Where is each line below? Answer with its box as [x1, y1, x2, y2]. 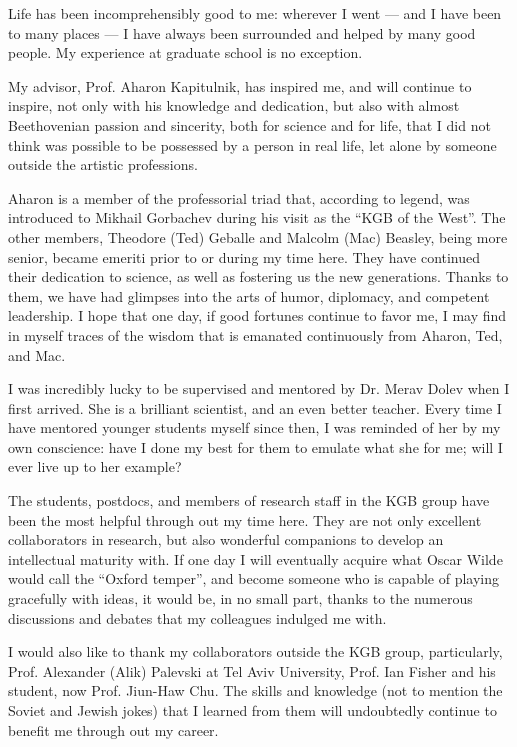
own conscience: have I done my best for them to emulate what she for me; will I [8, 436, 503, 457]
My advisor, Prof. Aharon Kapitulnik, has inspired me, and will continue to [8, 75, 472, 96]
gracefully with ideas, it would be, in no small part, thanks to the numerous [8, 588, 473, 609]
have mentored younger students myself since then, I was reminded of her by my [8, 417, 501, 438]
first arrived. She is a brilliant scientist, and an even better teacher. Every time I [8, 397, 502, 418]
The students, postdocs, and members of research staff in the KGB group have [8, 490, 490, 511]
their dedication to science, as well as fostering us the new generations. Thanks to [8, 266, 509, 287]
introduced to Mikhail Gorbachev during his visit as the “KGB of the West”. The [8, 207, 506, 228]
